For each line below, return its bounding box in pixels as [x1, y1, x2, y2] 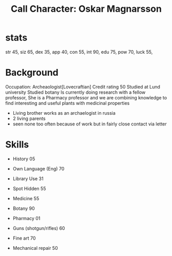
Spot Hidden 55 [12, 185, 46, 191]
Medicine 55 [12, 195, 40, 201]
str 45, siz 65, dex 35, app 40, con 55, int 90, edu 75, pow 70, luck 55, [5, 49, 153, 55]
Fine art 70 [12, 235, 36, 241]
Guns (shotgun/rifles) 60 [12, 225, 65, 231]
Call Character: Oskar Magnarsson [11, 3, 162, 15]
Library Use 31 [12, 175, 44, 182]
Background [5, 67, 59, 78]
